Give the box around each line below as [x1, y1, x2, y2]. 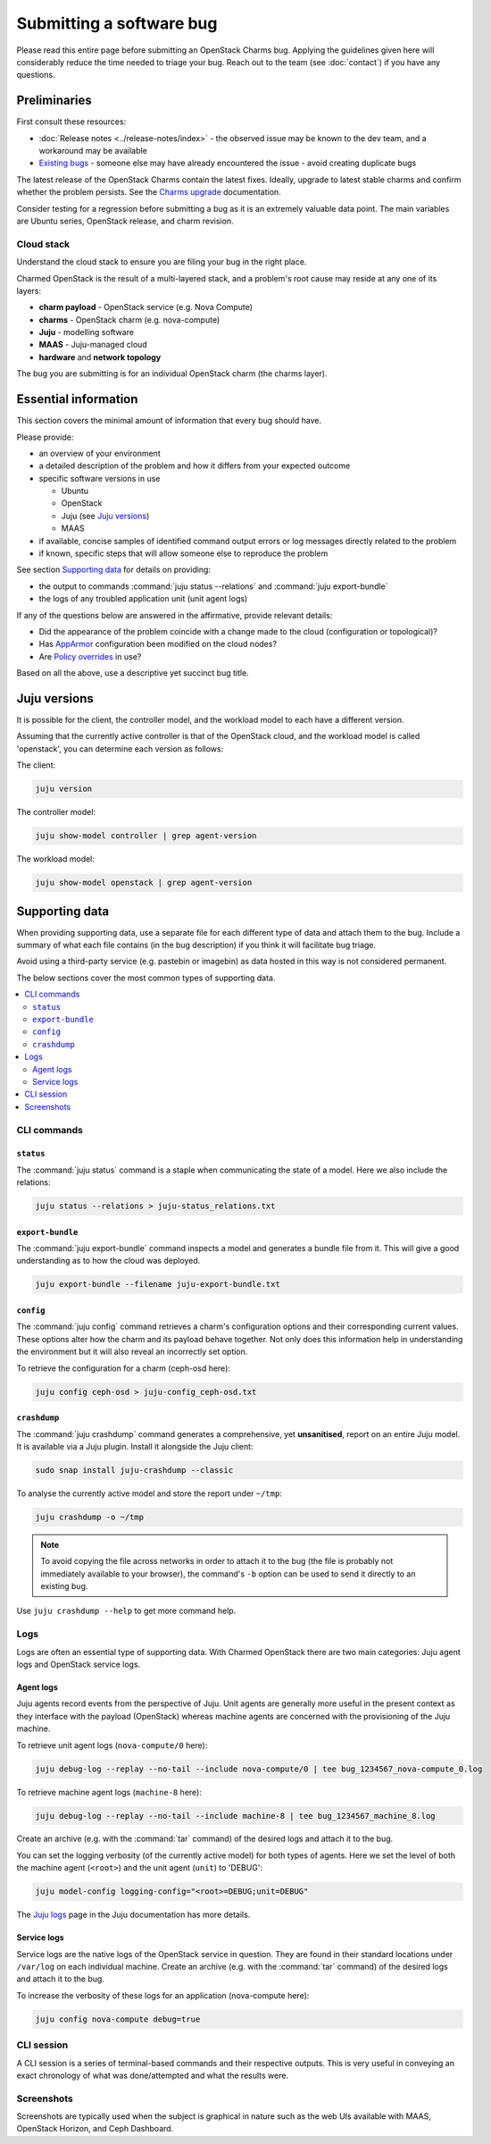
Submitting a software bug [16, 13, 218, 33]
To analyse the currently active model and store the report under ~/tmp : [16, 1488, 283, 1499]
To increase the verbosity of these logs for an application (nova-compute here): [16, 1989, 310, 2001]
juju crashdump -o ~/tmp [35, 1511, 145, 1522]
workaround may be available [38, 146, 147, 156]
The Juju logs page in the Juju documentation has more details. [16, 1909, 251, 1921]
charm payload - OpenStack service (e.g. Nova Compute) [38, 302, 254, 313]
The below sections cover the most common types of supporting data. [16, 972, 276, 983]
